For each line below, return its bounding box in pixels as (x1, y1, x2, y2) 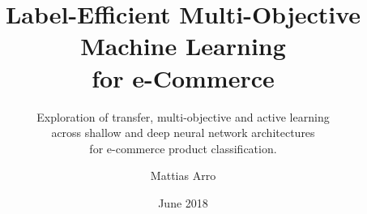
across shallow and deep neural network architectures (51, 124, 315, 141)
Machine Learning (80, 29, 286, 62)
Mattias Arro (150, 167, 216, 184)
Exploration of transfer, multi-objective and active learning (36, 108, 330, 125)
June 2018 (158, 194, 208, 211)
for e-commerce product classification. (89, 139, 277, 156)
